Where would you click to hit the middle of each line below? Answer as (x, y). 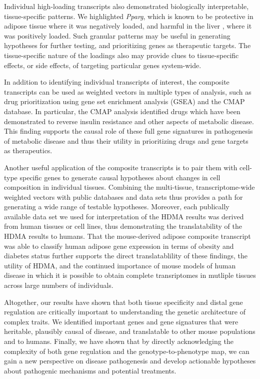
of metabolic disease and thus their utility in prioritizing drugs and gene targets (126, 140)
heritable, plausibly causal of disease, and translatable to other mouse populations (130, 331)
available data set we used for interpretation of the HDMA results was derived (124, 216)
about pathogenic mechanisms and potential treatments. (90, 370)
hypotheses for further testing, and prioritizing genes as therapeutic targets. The (127, 45)
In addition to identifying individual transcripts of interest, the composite (117, 82)
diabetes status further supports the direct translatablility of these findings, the (126, 256)
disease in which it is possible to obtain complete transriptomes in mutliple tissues (130, 275)
